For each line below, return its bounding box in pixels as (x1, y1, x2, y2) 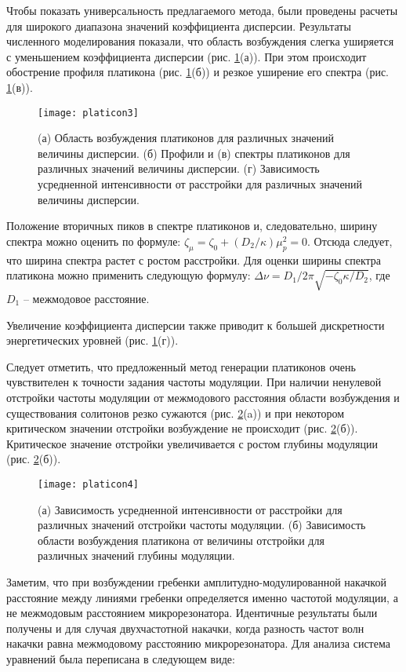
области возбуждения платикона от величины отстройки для (38, 531, 324, 548)
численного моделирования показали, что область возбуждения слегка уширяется (6, 33, 394, 49)
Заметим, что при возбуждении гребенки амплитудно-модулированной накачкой (6, 573, 386, 590)
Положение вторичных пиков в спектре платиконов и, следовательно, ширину (6, 217, 378, 234)
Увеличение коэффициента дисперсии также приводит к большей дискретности (6, 316, 385, 333)
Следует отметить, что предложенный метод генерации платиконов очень (6, 358, 356, 374)
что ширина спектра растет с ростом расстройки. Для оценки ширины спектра (6, 251, 382, 268)
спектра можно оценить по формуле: (6, 232, 181, 249)
